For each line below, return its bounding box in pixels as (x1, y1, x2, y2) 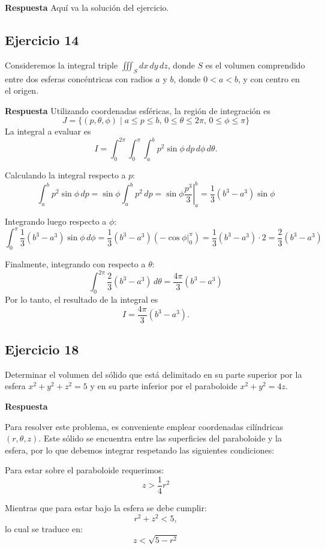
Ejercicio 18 (5, 339, 79, 358)
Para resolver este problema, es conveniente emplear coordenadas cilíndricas (5, 420, 284, 432)
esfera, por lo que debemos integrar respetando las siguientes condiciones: (5, 443, 275, 456)
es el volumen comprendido (205, 58, 305, 71)
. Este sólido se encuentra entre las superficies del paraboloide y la (38, 432, 282, 444)
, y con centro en (238, 72, 300, 85)
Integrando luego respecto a (5, 215, 107, 228)
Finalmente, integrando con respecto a (5, 258, 146, 270)
